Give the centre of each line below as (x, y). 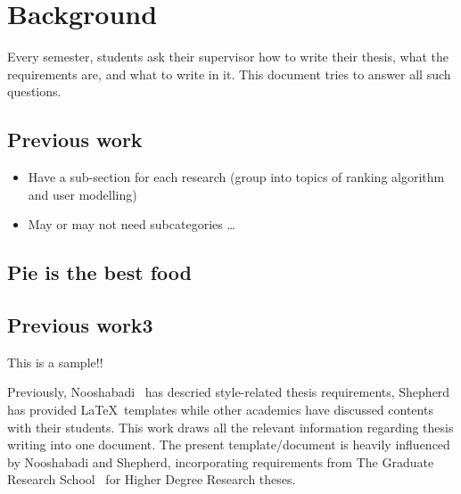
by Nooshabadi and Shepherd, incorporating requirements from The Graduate (221, 461)
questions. (34, 91)
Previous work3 (80, 325)
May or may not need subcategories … (132, 224)
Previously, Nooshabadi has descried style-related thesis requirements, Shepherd (229, 392)
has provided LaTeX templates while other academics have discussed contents (220, 410)
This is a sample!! (55, 362)
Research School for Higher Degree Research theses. (152, 479)
